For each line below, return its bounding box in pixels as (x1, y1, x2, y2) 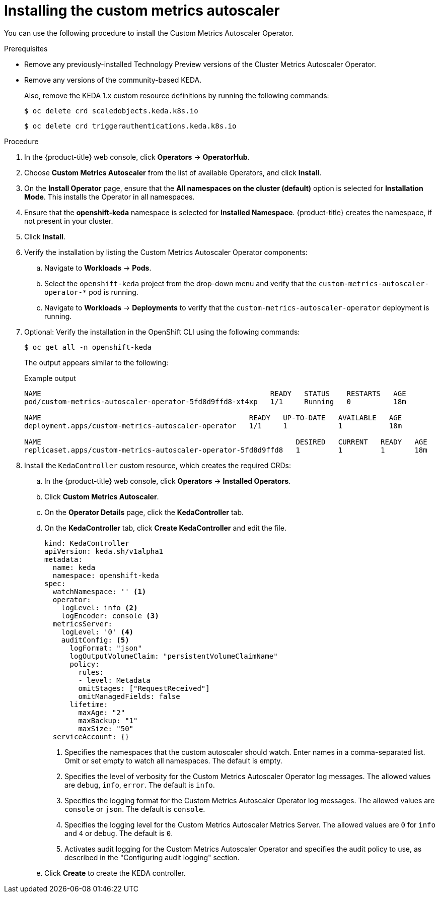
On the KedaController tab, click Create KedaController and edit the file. (44, 523, 286, 532)
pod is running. (89, 287, 138, 296)
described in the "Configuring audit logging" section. (64, 853, 240, 862)
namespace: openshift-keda (52, 571, 159, 580)
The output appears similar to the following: (24, 358, 169, 367)
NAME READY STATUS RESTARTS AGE (24, 389, 406, 398)
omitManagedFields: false (78, 692, 180, 700)
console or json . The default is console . (64, 804, 205, 813)
